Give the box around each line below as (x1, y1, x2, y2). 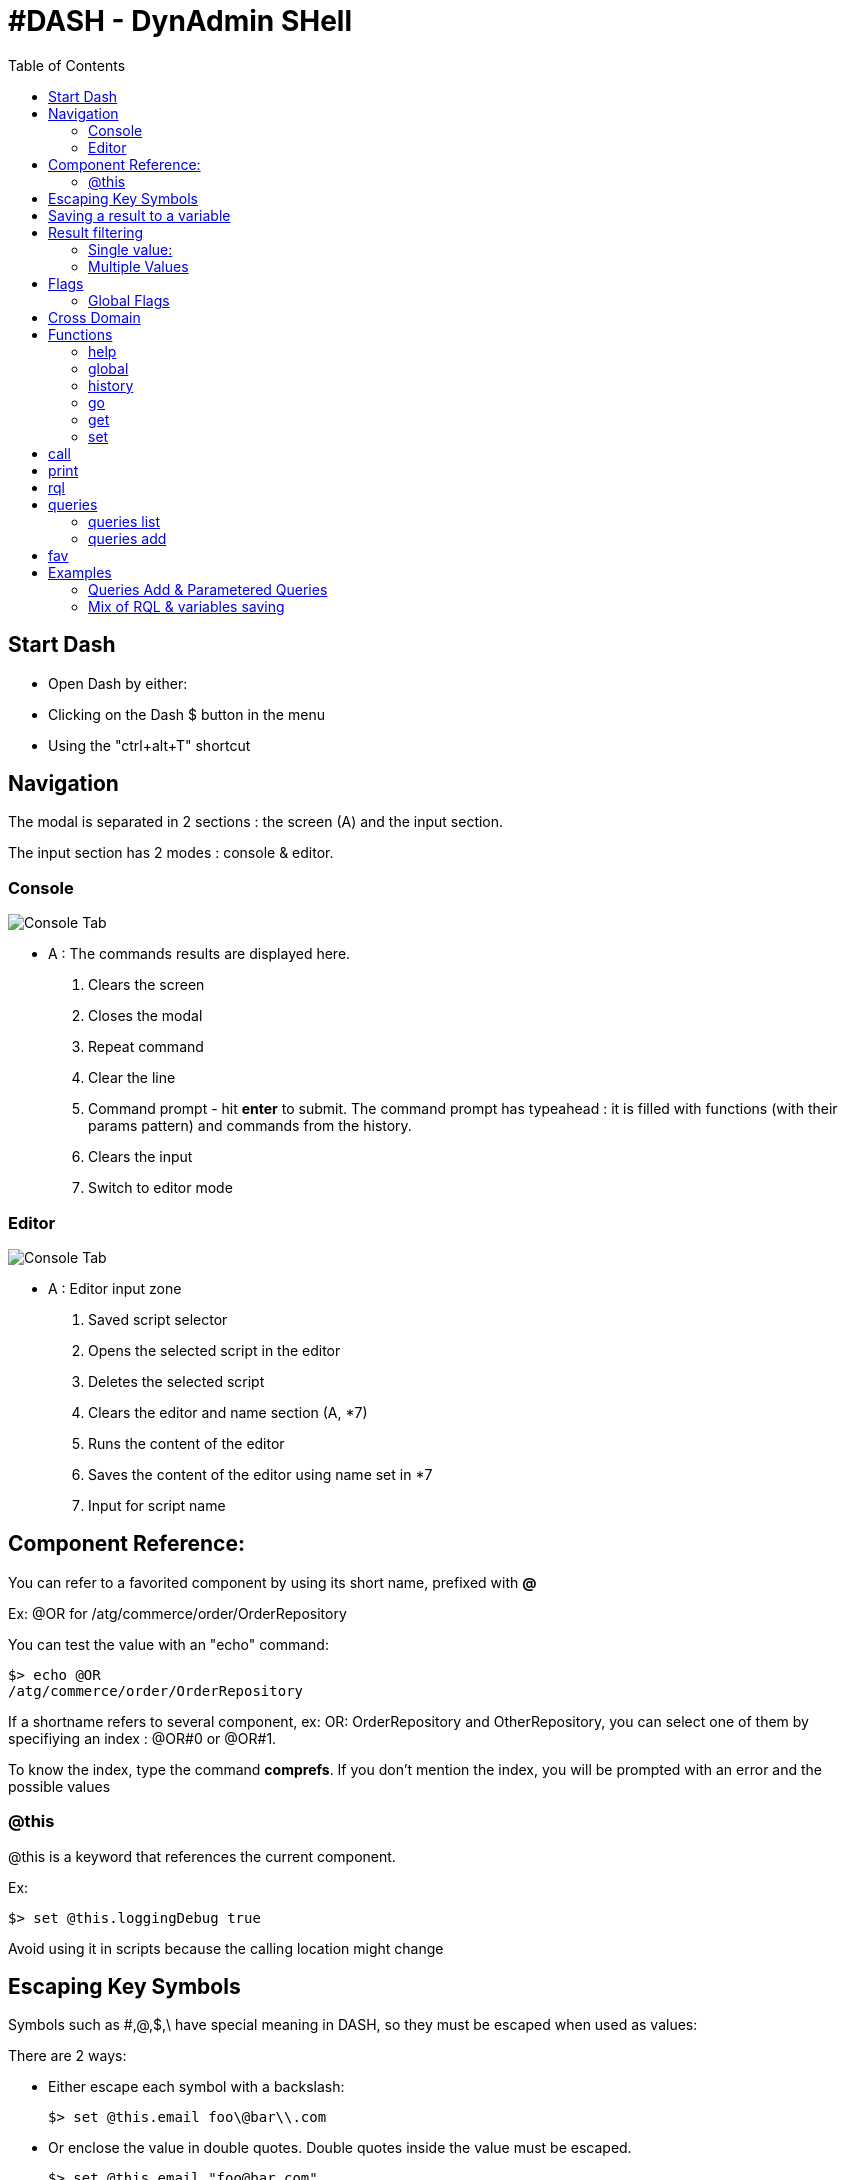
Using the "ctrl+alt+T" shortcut (48, 736, 251, 754)
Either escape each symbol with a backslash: (48, 2078, 345, 2096)
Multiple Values (88, 257, 189, 275)
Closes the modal (88, 1007, 203, 1025)
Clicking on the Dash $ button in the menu (48, 705, 325, 723)
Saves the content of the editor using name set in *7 (88, 1465, 433, 1483)
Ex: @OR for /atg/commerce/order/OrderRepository (8, 1604, 347, 1622)
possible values (8, 1777, 111, 1795)
